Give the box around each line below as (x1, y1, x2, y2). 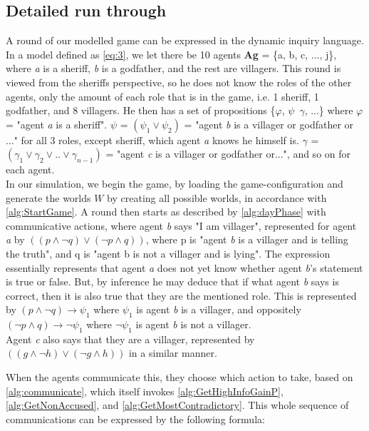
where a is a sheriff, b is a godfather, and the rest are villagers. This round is (6, 61, 341, 76)
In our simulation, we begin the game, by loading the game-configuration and (6, 176, 343, 191)
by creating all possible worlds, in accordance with (107, 190, 327, 205)
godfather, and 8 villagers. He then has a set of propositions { (6, 103, 276, 118)
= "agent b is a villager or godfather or (184, 116, 354, 131)
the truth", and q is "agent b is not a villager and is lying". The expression (6, 245, 331, 260)
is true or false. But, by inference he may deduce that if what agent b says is (6, 274, 339, 289)
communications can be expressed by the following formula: (6, 411, 265, 426)
